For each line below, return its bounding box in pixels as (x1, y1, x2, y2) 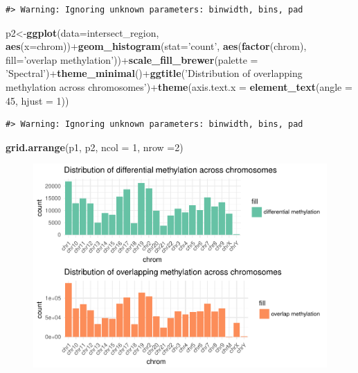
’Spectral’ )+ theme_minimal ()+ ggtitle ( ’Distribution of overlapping (6, 66, 303, 80)
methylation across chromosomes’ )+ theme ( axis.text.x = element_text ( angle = (6, 79, 352, 94)
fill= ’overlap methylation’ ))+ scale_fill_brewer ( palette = (6, 52, 258, 67)
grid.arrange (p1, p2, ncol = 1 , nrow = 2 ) (6, 139, 184, 154)
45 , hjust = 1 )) (6, 93, 69, 107)
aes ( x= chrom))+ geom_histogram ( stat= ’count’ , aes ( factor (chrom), (6, 39, 307, 53)
